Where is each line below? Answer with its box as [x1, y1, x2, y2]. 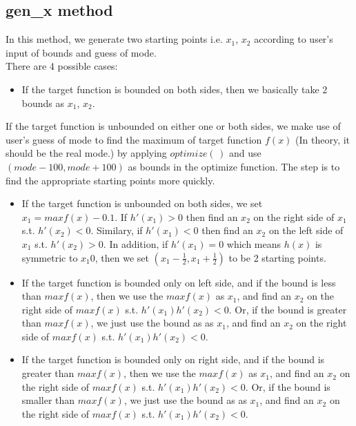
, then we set [95, 250, 149, 264]
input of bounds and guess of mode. [6, 45, 157, 59]
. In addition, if [103, 236, 168, 251]
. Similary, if [90, 223, 143, 238]
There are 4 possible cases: [6, 59, 118, 73]
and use [228, 146, 261, 160]
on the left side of [268, 223, 344, 238]
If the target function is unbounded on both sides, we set [21, 196, 263, 211]
